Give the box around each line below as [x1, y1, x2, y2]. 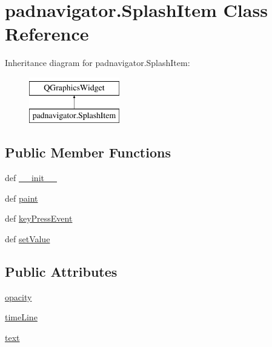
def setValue [5, 233, 50, 245]
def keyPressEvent [5, 212, 73, 225]
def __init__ [5, 171, 57, 184]
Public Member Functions [5, 143, 171, 162]
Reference [5, 21, 89, 46]
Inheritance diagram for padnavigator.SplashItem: [5, 56, 190, 69]
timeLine [5, 311, 38, 323]
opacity [5, 290, 32, 303]
